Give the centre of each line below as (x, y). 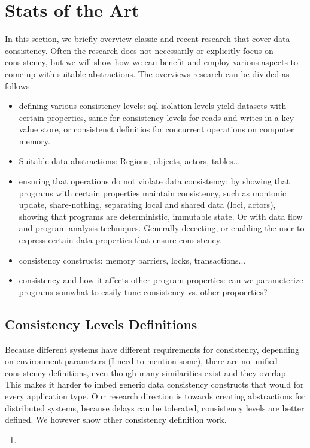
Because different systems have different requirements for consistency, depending (152, 349)
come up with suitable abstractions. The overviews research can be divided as (147, 73)
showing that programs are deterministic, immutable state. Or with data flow (161, 216)
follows (17, 85)
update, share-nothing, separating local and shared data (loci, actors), (147, 205)
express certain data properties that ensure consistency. (120, 240)
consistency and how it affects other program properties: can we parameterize (161, 280)
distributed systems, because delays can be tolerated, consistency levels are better (155, 408)
